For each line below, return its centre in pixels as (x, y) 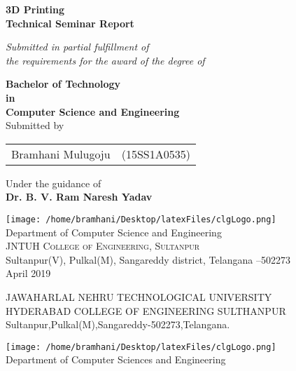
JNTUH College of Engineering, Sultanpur (103, 246)
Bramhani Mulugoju (61, 154)
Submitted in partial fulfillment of (77, 47)
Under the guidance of (54, 183)
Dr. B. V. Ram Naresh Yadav (79, 197)
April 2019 (28, 273)
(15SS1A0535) (156, 154)
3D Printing (35, 9)
